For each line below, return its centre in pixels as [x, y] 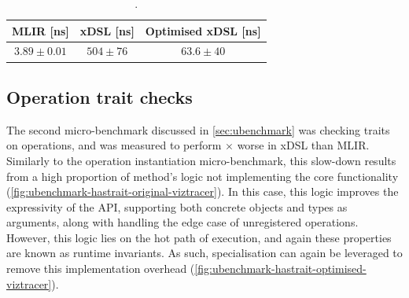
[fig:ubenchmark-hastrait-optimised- [280, 269]
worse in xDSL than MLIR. [303, 145]
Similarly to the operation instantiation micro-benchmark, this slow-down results [201, 160]
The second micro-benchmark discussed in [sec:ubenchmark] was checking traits [198, 129]
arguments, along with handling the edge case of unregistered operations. [182, 222]
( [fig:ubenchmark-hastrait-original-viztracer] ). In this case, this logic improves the [203, 191]
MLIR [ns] [41, 30]
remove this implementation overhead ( [101, 269]
